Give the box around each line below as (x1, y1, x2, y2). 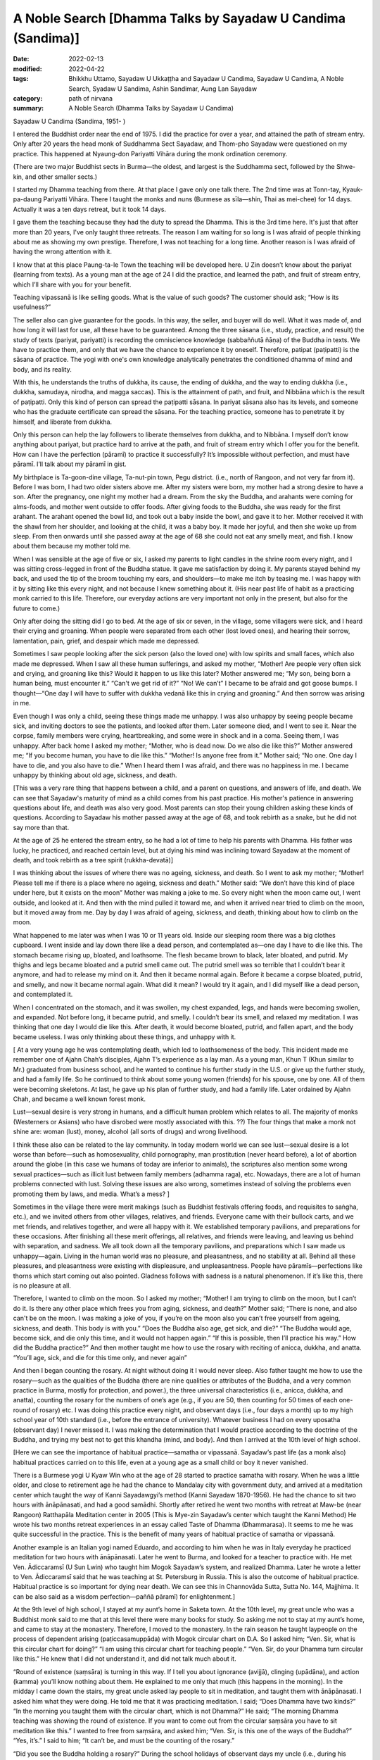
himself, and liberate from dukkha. (13, 417, 113, 426)
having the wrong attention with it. (13, 247, 113, 256)
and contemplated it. (13, 990, 73, 999)
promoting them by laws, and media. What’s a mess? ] (13, 1190, 170, 1198)
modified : (13, 64, 42, 73)
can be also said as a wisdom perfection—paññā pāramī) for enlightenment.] (13, 1592, 236, 1601)
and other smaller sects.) (25, 172, 98, 181)
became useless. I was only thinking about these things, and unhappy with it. (13, 1032, 236, 1041)
